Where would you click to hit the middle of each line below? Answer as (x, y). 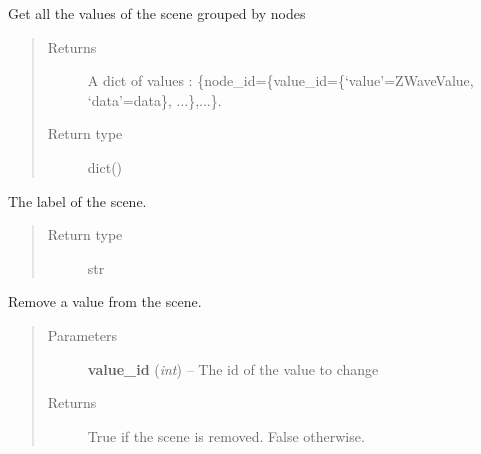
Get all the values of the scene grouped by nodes (157, 13)
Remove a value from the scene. (105, 301)
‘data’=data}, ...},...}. (154, 99)
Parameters (82, 334)
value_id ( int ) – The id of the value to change (233, 368)
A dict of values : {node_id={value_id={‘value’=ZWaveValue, (280, 80)
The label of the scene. (77, 200)
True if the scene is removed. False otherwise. (226, 435)
